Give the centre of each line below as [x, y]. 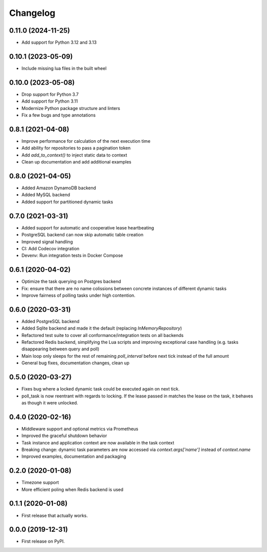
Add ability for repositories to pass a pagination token [76, 148]
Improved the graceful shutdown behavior [64, 436]
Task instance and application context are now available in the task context [98, 442]
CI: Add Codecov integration [50, 248]
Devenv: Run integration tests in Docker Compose [72, 256]
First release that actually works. [55, 515]
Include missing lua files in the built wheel [64, 68]
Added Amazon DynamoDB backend [59, 188]
